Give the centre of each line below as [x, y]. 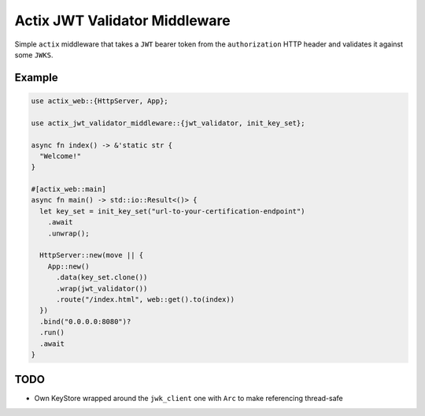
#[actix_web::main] [68, 189]
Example [36, 78]
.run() [52, 332]
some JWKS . [34, 54]
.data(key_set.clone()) [102, 277]
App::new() [68, 266]
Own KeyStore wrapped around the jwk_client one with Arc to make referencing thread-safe [188, 399]
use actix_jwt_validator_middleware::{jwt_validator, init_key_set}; [168, 123]
